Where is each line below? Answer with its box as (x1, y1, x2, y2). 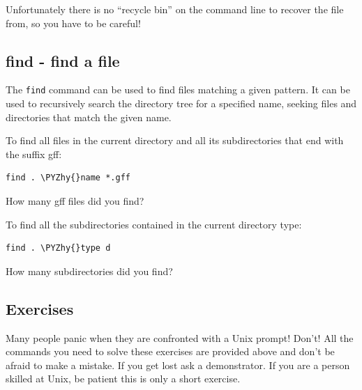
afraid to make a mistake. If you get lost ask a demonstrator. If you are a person (6, 357, 350, 372)
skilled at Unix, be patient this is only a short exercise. (6, 371, 241, 386)
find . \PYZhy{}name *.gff (6, 173, 130, 183)
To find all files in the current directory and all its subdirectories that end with (6, 133, 344, 148)
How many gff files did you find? (6, 194, 144, 208)
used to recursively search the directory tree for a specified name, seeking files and (6, 96, 357, 111)
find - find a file (6, 49, 120, 71)
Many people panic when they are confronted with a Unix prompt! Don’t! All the (6, 330, 354, 345)
